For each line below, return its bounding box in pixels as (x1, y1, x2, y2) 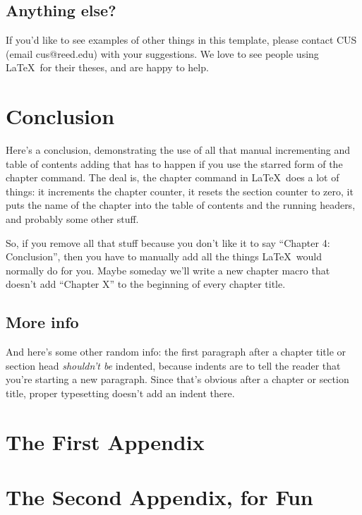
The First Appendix (6, 427, 205, 456)
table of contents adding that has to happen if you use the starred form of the (6, 156, 343, 171)
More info (6, 311, 79, 333)
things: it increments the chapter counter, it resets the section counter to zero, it (6, 183, 354, 198)
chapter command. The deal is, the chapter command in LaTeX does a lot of (6, 170, 339, 185)
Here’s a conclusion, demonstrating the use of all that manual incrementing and (6, 143, 351, 157)
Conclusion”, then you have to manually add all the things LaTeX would (6, 249, 322, 264)
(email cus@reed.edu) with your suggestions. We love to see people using (6, 46, 319, 61)
